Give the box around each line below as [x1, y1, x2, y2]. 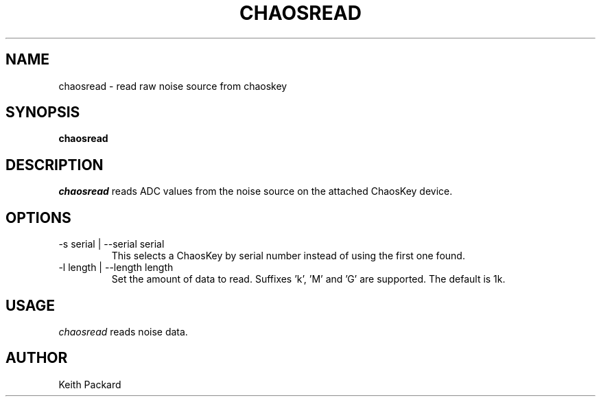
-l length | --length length [58, 261, 174, 274]
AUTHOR [5, 349, 68, 367]
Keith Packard [58, 378, 121, 390]
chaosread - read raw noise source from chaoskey [58, 80, 287, 92]
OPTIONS [5, 209, 71, 226]
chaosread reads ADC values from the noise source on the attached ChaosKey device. [58, 185, 453, 198]
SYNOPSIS [5, 104, 80, 121]
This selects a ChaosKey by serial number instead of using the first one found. [111, 250, 465, 262]
